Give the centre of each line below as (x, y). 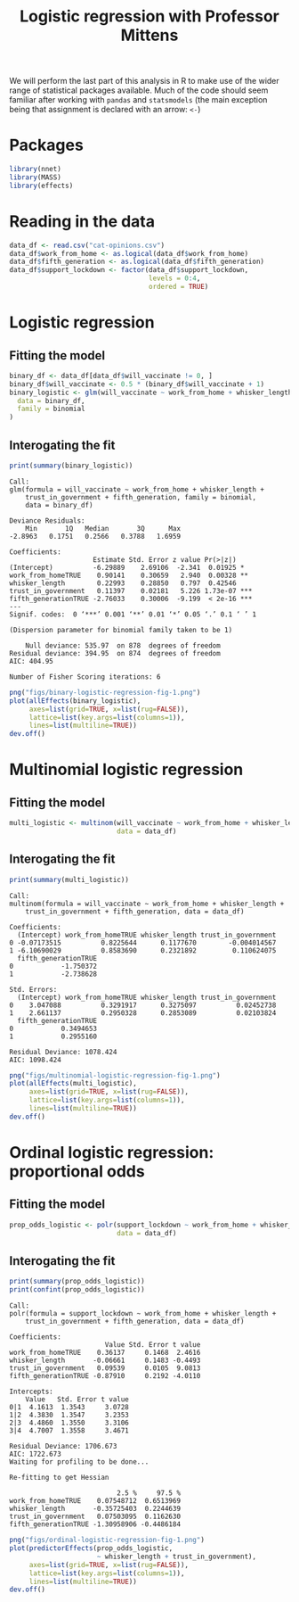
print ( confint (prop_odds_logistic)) (77, 1290)
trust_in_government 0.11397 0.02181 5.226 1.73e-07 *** (131, 590)
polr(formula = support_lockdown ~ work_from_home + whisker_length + (143, 1314)
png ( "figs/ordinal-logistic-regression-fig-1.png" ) (107, 1540)
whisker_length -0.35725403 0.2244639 (95, 1509)
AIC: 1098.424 (36, 1060)
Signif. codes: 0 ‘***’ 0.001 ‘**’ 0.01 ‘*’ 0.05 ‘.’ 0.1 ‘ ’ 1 (133, 614)
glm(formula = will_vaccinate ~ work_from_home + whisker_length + (137, 489)
